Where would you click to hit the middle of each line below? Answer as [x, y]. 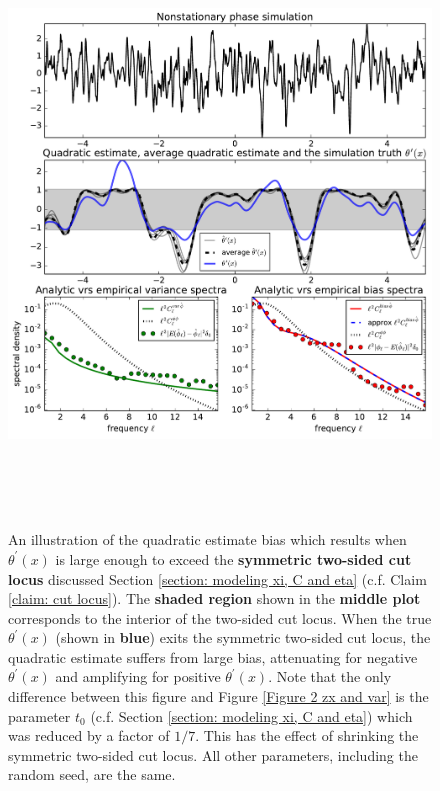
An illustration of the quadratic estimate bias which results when [207, 539]
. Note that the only [330, 676]
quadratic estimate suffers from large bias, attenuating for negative [213, 656]
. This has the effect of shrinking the [307, 735]
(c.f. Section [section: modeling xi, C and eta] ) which [251, 715]
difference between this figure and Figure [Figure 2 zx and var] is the [218, 696]
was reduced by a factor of [89, 735]
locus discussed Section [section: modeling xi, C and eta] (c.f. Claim [217, 578]
